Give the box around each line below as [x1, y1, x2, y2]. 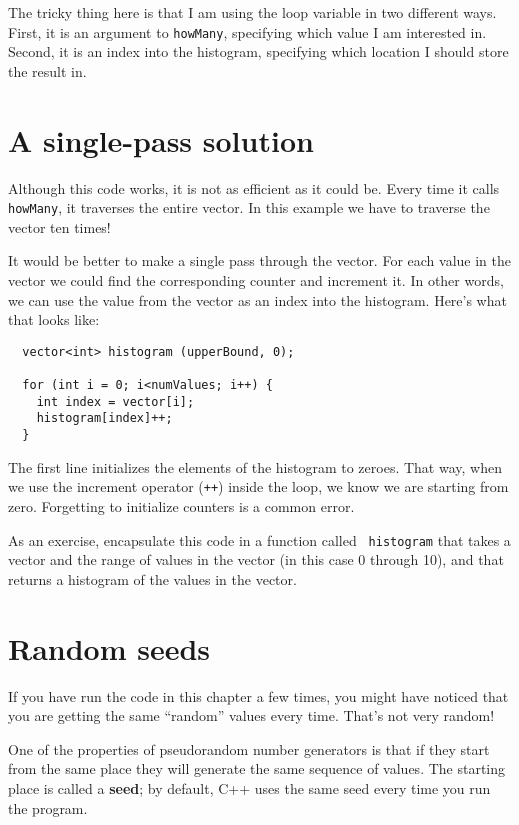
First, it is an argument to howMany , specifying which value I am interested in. [8, 21, 487, 42]
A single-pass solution [8, 119, 314, 160]
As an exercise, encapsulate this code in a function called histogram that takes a [8, 529, 511, 550]
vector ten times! [8, 216, 111, 237]
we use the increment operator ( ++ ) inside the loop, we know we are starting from [8, 476, 509, 497]
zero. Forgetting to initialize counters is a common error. [8, 495, 355, 516]
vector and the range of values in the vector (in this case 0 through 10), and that [8, 549, 504, 570]
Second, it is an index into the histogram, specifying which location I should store [8, 41, 509, 62]
